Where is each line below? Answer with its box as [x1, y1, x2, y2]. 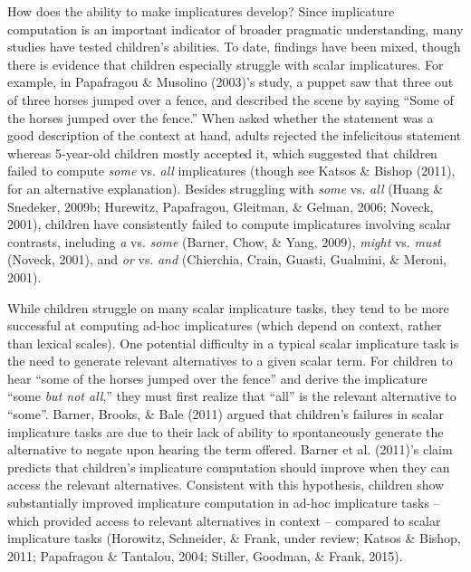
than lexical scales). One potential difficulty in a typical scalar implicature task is [7, 333, 459, 352]
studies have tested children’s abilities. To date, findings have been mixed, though [7, 37, 461, 56]
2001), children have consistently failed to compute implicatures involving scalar [7, 214, 452, 234]
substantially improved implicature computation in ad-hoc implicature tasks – [7, 493, 440, 512]
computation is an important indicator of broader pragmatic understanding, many [7, 19, 464, 38]
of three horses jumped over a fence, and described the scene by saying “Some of [7, 90, 454, 109]
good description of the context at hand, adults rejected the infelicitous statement [7, 126, 462, 145]
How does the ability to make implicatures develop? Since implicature [7, 2, 395, 20]
